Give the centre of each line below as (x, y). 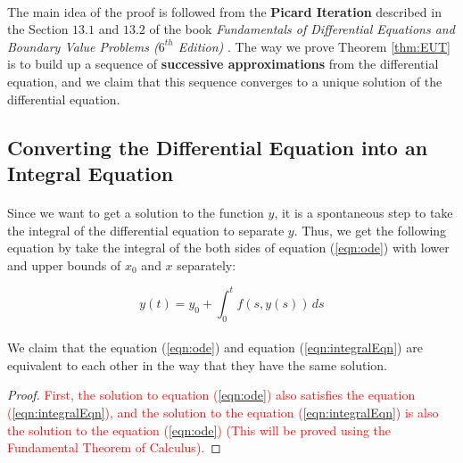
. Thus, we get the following (370, 230)
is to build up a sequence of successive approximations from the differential (223, 64)
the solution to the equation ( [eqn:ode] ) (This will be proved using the (199, 430)
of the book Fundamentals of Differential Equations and (302, 29)
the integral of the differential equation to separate (146, 230)
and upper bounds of (64, 265)
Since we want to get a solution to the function (136, 212)
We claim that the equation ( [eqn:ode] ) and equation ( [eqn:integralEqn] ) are (215, 347)
